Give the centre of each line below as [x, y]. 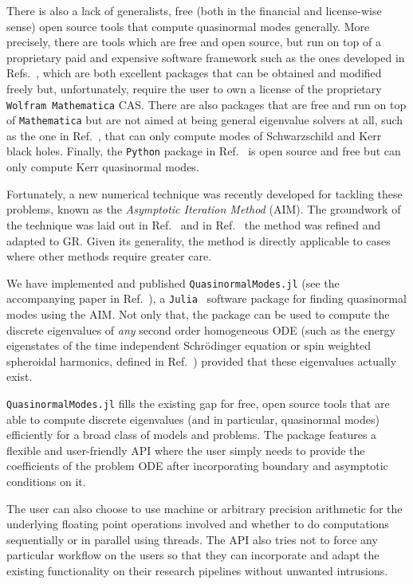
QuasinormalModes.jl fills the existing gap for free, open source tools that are [198, 403]
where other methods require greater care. [109, 256]
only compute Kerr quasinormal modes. [103, 167]
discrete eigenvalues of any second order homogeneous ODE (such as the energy [201, 329]
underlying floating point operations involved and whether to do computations [198, 524]
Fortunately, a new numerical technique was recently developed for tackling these [205, 193]
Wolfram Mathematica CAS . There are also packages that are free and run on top [206, 104]
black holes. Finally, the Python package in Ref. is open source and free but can [204, 151]
